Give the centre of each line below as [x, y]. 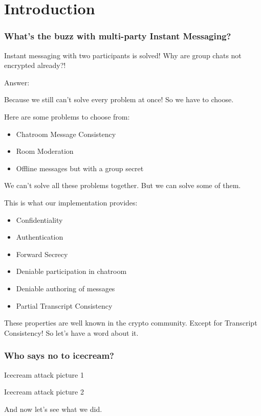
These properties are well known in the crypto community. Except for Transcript [131, 323]
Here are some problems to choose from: [67, 116]
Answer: [17, 82]
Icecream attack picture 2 [44, 392]
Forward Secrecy [42, 254]
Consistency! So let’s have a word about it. [71, 332]
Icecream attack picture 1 [44, 374]
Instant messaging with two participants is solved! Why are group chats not [123, 55]
